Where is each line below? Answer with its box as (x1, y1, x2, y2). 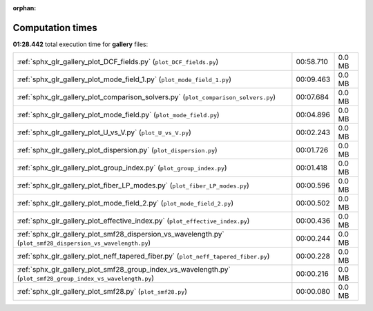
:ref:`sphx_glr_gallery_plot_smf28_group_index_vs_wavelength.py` (17, 265, 231, 274)
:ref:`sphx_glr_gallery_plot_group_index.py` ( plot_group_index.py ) (17, 163, 227, 172)
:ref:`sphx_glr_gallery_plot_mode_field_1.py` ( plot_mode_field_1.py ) (17, 74, 231, 84)
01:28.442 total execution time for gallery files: (12, 40, 149, 48)
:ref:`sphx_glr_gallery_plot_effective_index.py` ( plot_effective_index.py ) (17, 216, 250, 225)
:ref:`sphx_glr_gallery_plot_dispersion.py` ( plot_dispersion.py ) (17, 146, 218, 155)
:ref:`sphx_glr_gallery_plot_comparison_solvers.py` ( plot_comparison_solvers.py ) (17, 92, 276, 102)
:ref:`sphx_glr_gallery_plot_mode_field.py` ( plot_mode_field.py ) (17, 110, 220, 120)
